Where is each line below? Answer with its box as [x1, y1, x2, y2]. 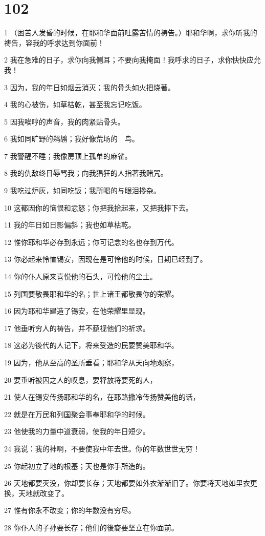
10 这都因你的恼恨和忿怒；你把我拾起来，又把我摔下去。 [4, 202, 193, 213]
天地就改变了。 [18, 487, 69, 498]
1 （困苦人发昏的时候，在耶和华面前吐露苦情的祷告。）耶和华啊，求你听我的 [4, 27, 257, 38]
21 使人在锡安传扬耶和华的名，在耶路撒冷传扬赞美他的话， [4, 391, 200, 402]
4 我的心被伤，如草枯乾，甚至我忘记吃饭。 [4, 99, 146, 110]
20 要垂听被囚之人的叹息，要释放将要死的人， [4, 374, 157, 385]
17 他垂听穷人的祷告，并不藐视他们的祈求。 [4, 322, 150, 333]
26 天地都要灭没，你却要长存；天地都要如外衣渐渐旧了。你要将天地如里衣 [4, 478, 250, 488]
